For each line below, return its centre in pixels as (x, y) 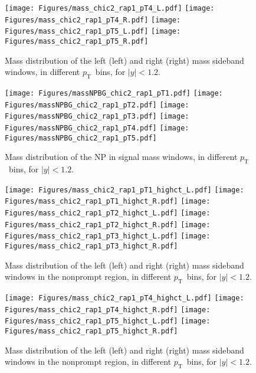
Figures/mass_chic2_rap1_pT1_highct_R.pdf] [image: (108, 202)
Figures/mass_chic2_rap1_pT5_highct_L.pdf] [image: (108, 321)
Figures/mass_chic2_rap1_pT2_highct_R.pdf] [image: (108, 225)
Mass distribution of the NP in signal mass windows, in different (121, 157)
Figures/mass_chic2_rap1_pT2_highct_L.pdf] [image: (108, 213)
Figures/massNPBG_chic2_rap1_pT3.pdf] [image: (97, 117)
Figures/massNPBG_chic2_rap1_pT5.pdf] (81, 138)
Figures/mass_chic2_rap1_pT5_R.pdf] (77, 41)
